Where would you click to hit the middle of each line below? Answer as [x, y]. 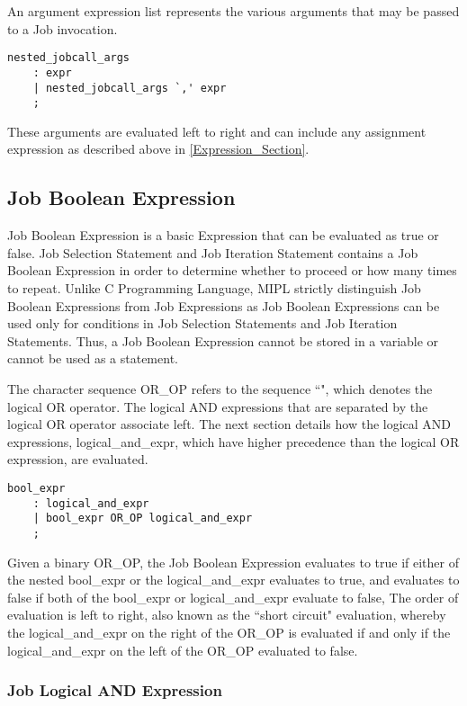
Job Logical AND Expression [115, 690]
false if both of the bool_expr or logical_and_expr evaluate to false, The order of [233, 597]
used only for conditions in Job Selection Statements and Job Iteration [202, 323]
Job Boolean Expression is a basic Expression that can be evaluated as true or [223, 235]
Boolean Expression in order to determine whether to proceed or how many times [232, 270]
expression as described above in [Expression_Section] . [158, 149]
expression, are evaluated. [78, 459]
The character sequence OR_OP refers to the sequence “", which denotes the [220, 388]
